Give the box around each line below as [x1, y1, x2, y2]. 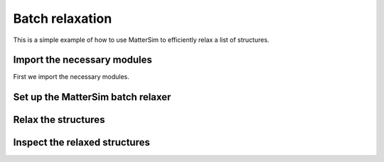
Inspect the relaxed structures [13, 136, 151, 148]
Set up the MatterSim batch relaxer [13, 91, 171, 103]
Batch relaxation [13, 11, 112, 26]
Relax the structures [13, 114, 105, 126]
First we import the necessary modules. [13, 72, 129, 81]
